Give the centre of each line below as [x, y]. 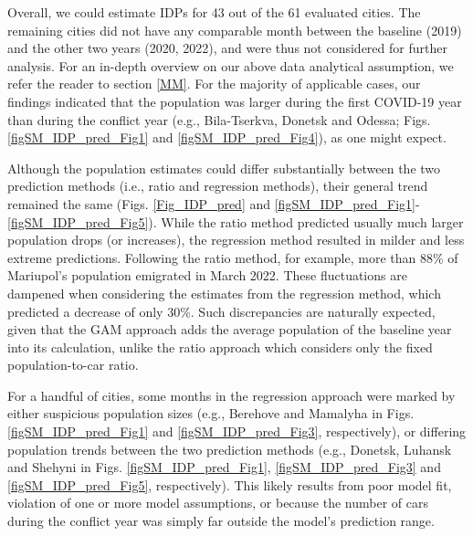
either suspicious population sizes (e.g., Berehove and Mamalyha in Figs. [211, 413]
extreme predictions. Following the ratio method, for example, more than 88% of [233, 257]
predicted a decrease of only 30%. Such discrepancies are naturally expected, [221, 311]
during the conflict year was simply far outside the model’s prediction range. [221, 521]
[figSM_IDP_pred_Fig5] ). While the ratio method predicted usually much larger [236, 221]
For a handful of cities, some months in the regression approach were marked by [231, 395]
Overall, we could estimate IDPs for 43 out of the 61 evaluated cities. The [214, 12]
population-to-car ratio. [73, 365]
